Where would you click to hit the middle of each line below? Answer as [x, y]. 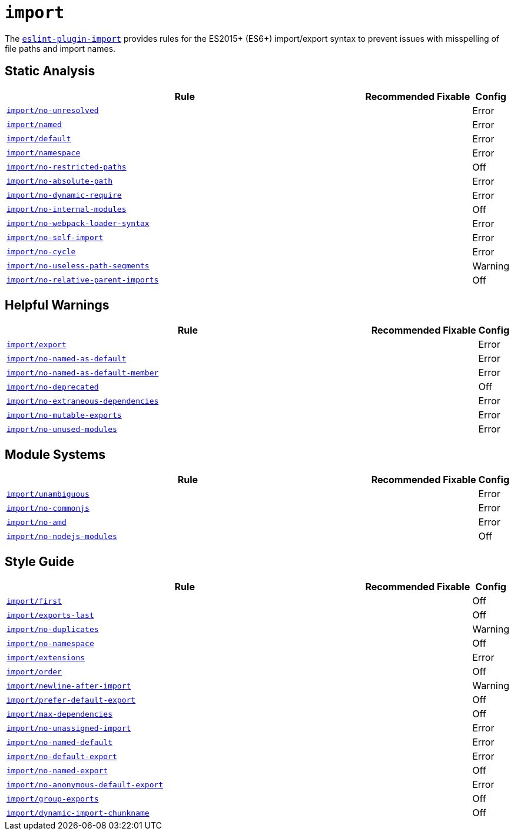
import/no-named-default [60, 742]
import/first [34, 601]
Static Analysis [50, 71]
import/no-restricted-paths [67, 167]
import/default [39, 139]
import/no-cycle [41, 252]
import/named [34, 125]
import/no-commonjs [48, 508]
